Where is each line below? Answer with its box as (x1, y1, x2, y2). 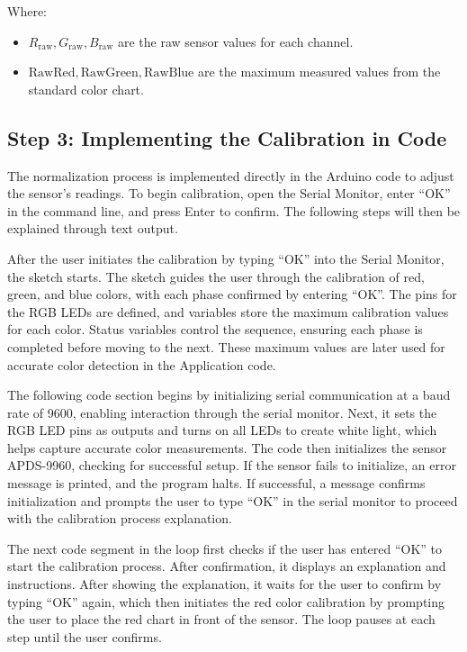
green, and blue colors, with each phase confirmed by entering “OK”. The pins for (7, 285, 457, 303)
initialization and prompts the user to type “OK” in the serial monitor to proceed (7, 491, 458, 510)
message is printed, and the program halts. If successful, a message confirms (7, 474, 426, 493)
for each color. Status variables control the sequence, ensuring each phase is (7, 320, 423, 339)
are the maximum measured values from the (197, 62, 441, 81)
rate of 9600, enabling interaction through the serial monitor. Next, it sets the (7, 403, 437, 421)
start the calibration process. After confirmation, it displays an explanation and (7, 557, 446, 575)
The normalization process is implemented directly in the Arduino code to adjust (7, 166, 454, 185)
